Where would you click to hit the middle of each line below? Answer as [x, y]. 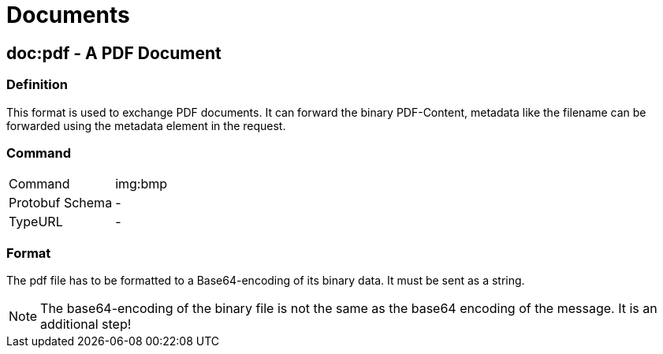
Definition [37, 85]
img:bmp [142, 184]
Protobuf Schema [61, 203]
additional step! [86, 324]
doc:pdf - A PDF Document [114, 53]
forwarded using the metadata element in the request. [146, 125]
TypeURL [36, 222]
